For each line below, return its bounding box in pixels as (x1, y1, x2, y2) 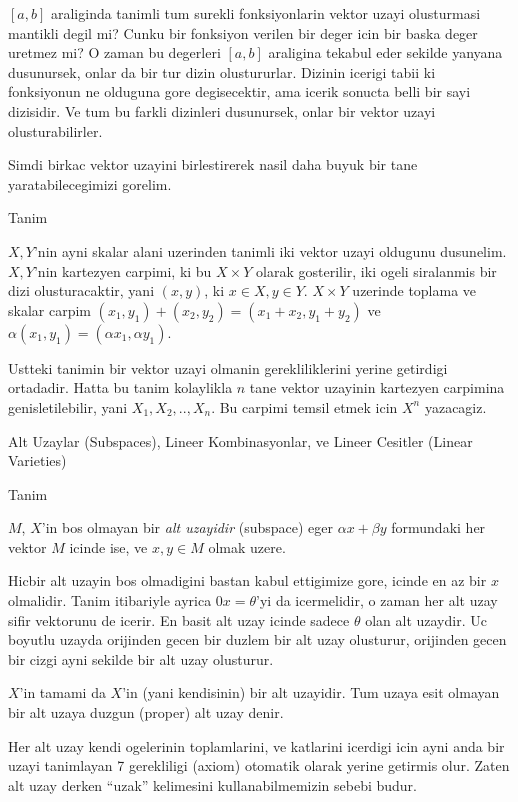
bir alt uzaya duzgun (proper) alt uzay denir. (8, 702, 284, 723)
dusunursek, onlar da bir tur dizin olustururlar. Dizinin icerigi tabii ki (8, 61, 436, 82)
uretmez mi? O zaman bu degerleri (8, 42, 221, 63)
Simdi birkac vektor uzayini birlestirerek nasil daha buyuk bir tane (8, 154, 418, 175)
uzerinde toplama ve (352, 280, 477, 301)
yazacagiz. (424, 396, 487, 417)
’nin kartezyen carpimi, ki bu (33, 260, 212, 281)
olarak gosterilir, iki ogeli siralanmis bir (256, 260, 497, 281)
